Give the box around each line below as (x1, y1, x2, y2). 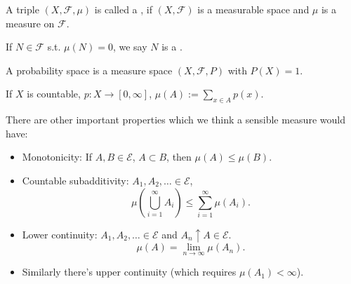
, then (166, 149, 192, 164)
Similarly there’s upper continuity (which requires (22, 264, 237, 279)
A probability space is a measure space (6, 62, 173, 77)
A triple (6, 2, 39, 16)
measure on (6, 15, 55, 30)
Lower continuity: (22, 226, 98, 241)
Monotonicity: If (22, 149, 92, 164)
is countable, (27, 86, 81, 101)
